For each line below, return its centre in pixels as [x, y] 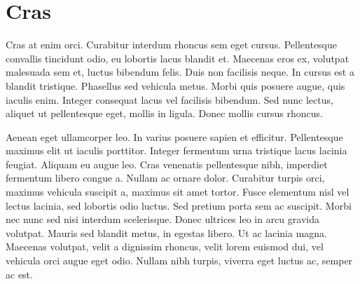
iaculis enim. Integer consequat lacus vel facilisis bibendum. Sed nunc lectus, [169, 99]
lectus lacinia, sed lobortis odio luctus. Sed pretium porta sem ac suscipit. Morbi [179, 205]
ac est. [19, 274]
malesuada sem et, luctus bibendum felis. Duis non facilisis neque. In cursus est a [180, 72]
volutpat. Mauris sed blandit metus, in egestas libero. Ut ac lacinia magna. [166, 232]
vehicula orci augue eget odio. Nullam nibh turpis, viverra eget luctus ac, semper [179, 261]
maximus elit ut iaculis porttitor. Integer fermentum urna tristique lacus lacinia [176, 150]
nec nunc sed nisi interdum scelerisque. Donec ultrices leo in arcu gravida [162, 219]
